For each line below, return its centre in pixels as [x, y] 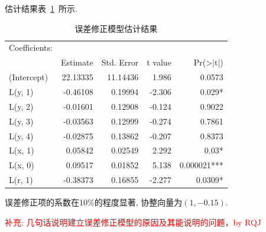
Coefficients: [31, 48]
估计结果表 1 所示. [41, 8]
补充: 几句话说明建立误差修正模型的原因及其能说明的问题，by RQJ [133, 222]
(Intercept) [29, 77]
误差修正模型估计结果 [116, 28]
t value [159, 62]
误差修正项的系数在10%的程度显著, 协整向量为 [94, 202]
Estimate [77, 62]
